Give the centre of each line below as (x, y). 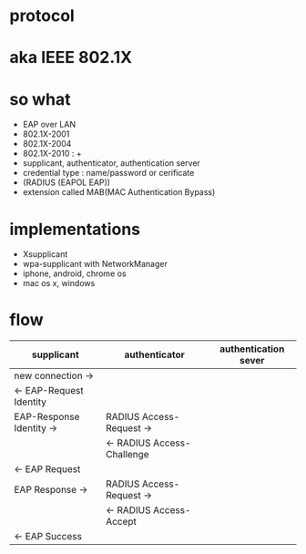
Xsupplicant (45, 254)
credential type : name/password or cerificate (108, 173)
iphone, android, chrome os (74, 273)
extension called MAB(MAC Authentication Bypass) (119, 192)
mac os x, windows (59, 283)
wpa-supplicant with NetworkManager (95, 264)
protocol (42, 16)
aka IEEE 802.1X (71, 58)
